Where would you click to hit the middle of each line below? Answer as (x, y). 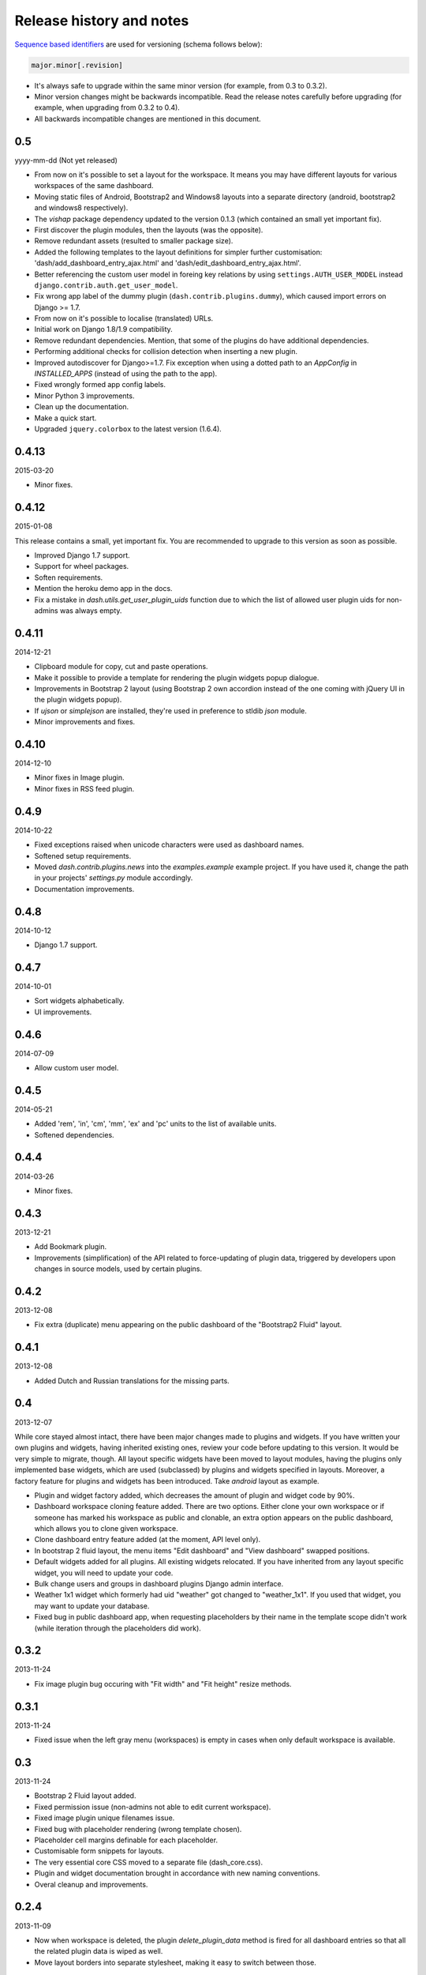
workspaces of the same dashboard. (94, 186)
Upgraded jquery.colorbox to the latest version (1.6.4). (128, 429)
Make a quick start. (65, 418)
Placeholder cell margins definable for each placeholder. (126, 1840)
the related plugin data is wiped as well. (99, 1951)
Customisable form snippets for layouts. (99, 1851)
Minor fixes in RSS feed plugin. (84, 788)
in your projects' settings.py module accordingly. (114, 878)
